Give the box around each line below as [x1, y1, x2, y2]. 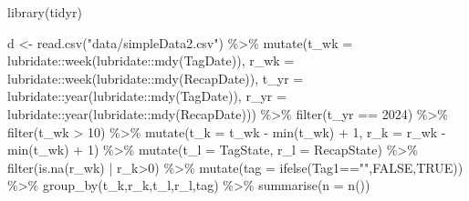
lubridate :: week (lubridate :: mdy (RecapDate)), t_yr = [7, 68, 304, 87]
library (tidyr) [7, 3, 82, 21]
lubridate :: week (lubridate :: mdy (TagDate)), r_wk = [7, 51, 295, 70]
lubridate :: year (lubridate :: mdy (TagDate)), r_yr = [7, 86, 287, 106]
